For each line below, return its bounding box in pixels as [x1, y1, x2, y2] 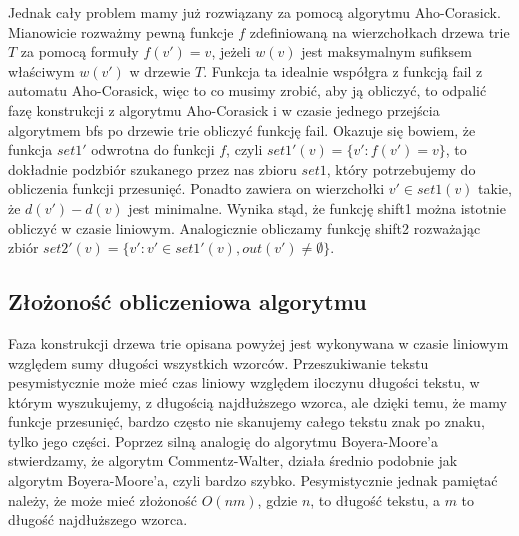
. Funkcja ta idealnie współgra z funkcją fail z [203, 60, 483, 81]
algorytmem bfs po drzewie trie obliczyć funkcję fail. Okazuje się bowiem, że [8, 119, 476, 140]
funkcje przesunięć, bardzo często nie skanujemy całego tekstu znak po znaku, [8, 411, 485, 432]
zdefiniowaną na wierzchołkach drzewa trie [249, 21, 510, 42]
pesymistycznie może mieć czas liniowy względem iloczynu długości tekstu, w [8, 372, 480, 393]
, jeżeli [211, 41, 251, 62]
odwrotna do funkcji [91, 139, 215, 160]
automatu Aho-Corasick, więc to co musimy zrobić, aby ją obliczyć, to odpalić [8, 80, 487, 101]
